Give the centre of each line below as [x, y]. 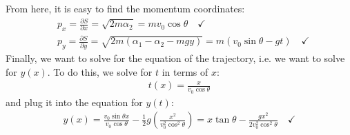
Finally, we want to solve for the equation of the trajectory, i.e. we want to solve [175, 58]
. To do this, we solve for [100, 71]
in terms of [185, 71]
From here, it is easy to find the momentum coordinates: [125, 8]
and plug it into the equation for [74, 102]
